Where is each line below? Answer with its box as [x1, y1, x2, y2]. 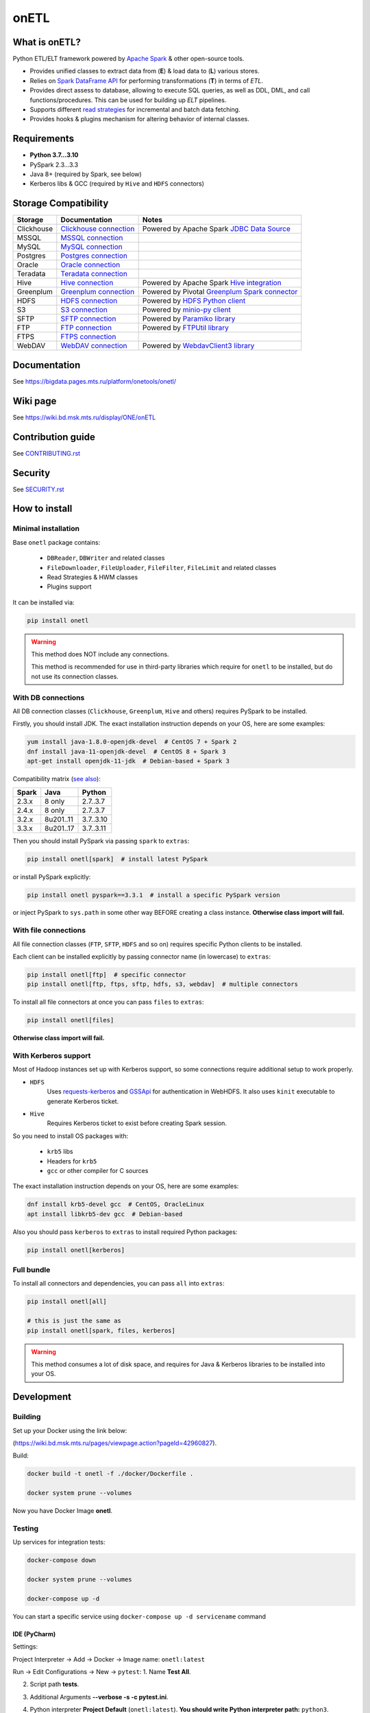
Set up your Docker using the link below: [12, 1426, 127, 1435]
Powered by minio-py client [142, 305, 231, 315]
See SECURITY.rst [12, 485, 64, 493]
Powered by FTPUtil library [142, 323, 229, 332]
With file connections [12, 926, 86, 935]
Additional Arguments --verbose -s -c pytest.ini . [29, 1692, 169, 1701]
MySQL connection [60, 242, 123, 251]
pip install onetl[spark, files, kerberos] [27, 1327, 176, 1334]
